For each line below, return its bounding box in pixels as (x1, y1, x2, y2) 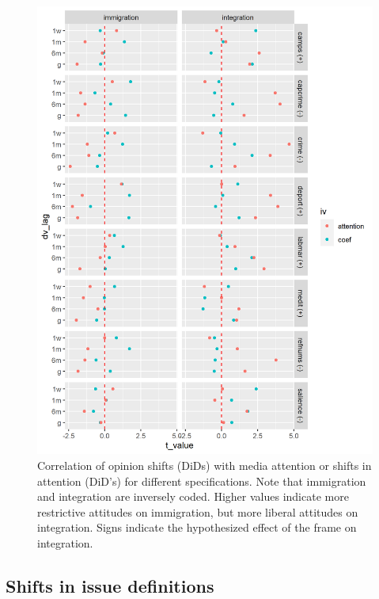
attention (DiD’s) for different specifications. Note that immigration (37, 472, 366, 489)
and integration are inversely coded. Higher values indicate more (37, 488, 349, 505)
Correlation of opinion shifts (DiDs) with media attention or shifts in (37, 456, 372, 473)
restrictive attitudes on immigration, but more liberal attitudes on (37, 503, 358, 520)
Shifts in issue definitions (6, 573, 214, 597)
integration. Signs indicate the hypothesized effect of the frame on (37, 519, 357, 536)
